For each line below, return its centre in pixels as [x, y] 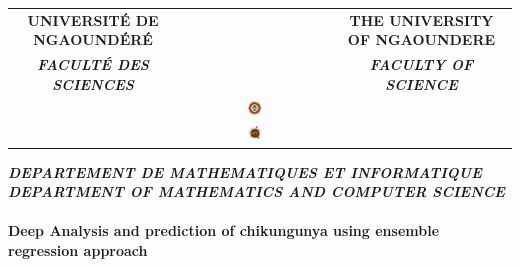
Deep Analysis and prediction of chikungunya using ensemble [224, 230]
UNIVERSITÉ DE [93, 19]
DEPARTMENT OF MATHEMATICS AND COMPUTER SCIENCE [256, 191]
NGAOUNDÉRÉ [93, 39]
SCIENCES [93, 83]
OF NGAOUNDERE [421, 39]
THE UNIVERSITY [421, 19]
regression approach [78, 249]
